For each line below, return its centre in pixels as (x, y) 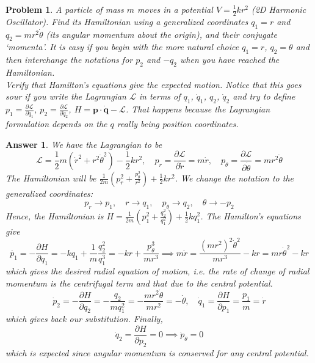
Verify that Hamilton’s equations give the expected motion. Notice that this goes (154, 84)
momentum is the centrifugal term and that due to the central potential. (139, 283)
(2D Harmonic (279, 9)
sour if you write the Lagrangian (66, 96)
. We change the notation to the (234, 178)
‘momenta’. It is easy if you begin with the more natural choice (122, 47)
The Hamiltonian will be (51, 178)
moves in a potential (175, 9)
